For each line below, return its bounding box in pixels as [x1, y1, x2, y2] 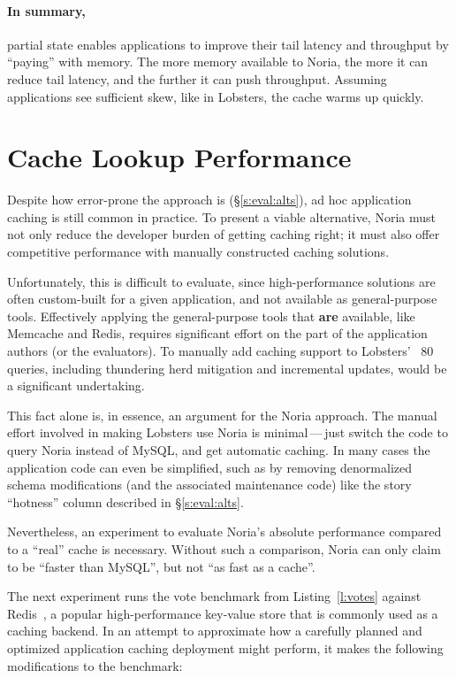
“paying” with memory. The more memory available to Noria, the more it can [7, 52, 429, 71]
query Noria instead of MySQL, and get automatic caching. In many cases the [7, 441, 430, 459]
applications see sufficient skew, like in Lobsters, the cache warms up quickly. [7, 87, 424, 105]
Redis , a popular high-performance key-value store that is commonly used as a [7, 604, 438, 622]
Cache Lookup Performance [7, 139, 352, 175]
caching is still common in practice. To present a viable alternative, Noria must [7, 207, 436, 226]
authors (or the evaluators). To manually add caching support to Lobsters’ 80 [7, 342, 434, 360]
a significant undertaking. [7, 376, 145, 395]
